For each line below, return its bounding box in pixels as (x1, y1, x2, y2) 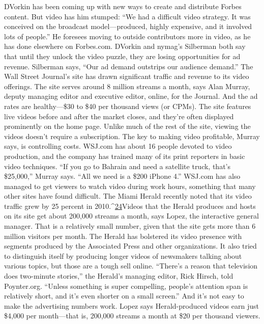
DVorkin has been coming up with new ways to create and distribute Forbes (4, 1, 242, 11)
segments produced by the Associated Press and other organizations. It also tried (4, 240, 257, 251)
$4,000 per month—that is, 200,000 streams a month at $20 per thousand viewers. (4, 310, 260, 321)
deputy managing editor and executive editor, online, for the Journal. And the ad (4, 91, 258, 101)
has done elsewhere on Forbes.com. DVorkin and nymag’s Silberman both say (4, 41, 246, 51)
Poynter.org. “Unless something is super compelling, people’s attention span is (4, 280, 248, 291)
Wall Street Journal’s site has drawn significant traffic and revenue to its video (4, 71, 249, 82)
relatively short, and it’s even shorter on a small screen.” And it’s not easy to (4, 290, 244, 301)
